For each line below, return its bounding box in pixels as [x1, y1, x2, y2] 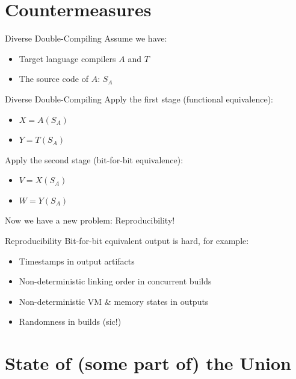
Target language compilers [19, 52, 116, 64]
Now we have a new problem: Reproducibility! [5, 214, 175, 227]
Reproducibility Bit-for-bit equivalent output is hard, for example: [5, 234, 249, 247]
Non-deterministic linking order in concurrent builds [19, 275, 212, 287]
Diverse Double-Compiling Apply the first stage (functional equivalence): [5, 92, 273, 105]
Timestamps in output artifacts [19, 254, 135, 267]
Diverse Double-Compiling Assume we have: [5, 32, 167, 45]
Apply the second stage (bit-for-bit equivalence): [5, 153, 183, 166]
